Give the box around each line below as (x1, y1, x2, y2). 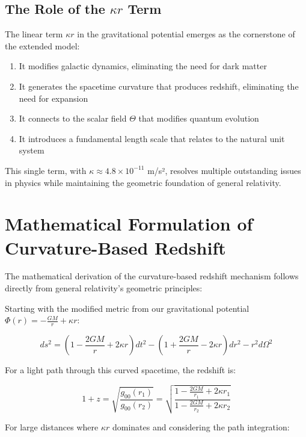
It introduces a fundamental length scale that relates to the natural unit (19, 132, 285, 144)
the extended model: (5, 39, 80, 52)
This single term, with (5, 164, 87, 176)
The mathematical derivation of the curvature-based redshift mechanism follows (5, 270, 299, 282)
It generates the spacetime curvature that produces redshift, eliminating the (19, 79, 299, 92)
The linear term (5, 28, 63, 40)
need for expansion (19, 91, 88, 104)
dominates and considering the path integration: (112, 420, 290, 433)
